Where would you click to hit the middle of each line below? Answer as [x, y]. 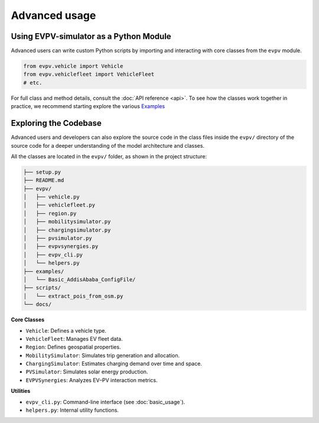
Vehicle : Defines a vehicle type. [66, 330]
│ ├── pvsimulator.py [58, 238]
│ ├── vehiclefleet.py [59, 205]
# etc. [33, 82]
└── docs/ [38, 305]
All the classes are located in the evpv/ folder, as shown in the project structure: [109, 156]
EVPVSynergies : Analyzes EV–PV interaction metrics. [92, 380]
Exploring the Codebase [56, 123]
